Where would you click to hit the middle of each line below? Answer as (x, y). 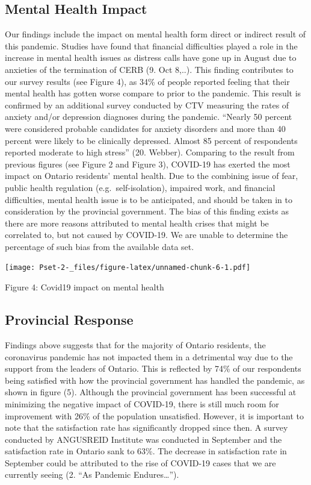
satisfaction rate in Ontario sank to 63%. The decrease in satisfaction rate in (146, 451)
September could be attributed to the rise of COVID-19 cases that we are (140, 462)
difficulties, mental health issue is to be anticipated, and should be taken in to (149, 199)
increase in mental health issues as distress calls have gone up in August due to (151, 58)
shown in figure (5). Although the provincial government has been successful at (151, 392)
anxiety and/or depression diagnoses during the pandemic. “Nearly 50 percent (149, 117)
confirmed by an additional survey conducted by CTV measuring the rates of (147, 105)
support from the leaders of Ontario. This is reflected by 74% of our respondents (153, 368)
